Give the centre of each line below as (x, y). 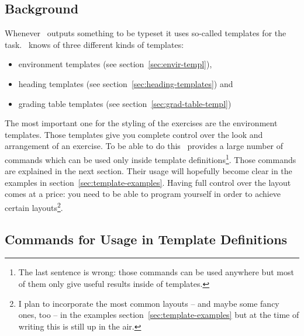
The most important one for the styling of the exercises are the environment (141, 123)
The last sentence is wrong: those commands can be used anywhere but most (156, 272)
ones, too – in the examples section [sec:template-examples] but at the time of (159, 315)
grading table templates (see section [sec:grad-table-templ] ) (125, 103)
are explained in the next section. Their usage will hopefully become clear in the (148, 171)
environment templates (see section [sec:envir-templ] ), (115, 64)
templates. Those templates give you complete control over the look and (134, 134)
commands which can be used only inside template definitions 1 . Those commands (151, 158)
